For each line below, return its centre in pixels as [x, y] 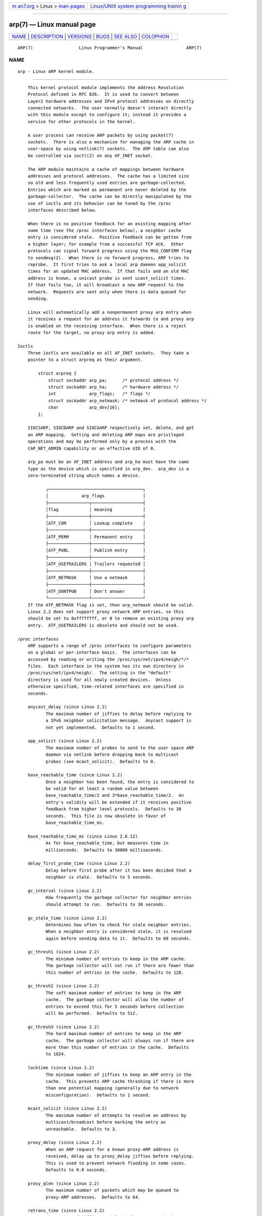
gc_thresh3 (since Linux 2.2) [63, 1027]
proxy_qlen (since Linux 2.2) [63, 1183]
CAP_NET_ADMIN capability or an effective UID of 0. [92, 448]
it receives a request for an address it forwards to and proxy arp [111, 319]
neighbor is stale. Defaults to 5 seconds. [99, 877]
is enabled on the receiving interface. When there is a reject [107, 326]
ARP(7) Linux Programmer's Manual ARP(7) [110, 48]
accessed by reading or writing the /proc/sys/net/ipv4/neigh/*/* [108, 659]
